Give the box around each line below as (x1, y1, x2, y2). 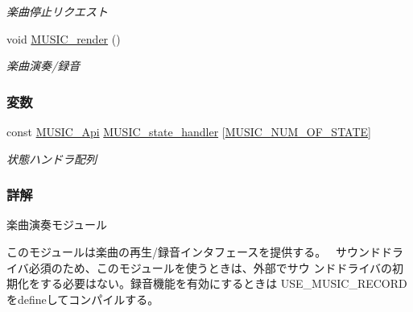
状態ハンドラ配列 (6, 150, 97, 167)
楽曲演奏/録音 (6, 57, 81, 74)
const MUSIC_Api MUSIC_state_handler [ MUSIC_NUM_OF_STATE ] (6, 123, 371, 139)
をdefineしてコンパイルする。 (6, 290, 159, 307)
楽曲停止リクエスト (6, 3, 108, 19)
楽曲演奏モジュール (6, 216, 108, 233)
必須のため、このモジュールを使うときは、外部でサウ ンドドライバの (28, 259, 393, 276)
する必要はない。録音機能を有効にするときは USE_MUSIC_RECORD (39, 275, 407, 292)
